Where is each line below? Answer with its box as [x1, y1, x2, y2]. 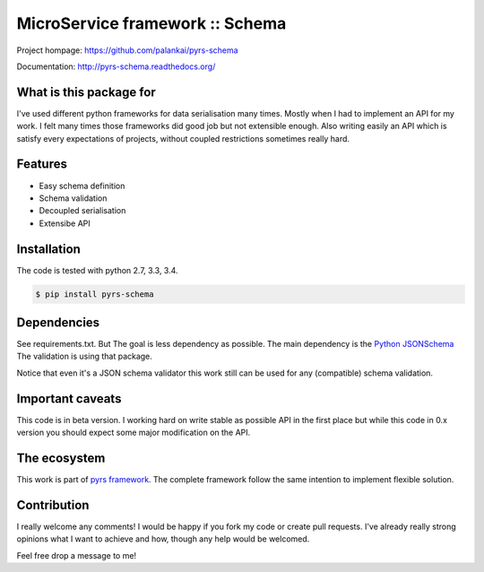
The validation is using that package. [16, 351, 152, 362]
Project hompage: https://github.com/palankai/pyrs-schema [16, 45, 238, 56]
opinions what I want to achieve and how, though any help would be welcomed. [16, 533, 310, 544]
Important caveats [16, 391, 122, 406]
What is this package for [16, 84, 156, 100]
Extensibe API [39, 218, 91, 229]
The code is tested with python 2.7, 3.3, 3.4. [16, 264, 178, 275]
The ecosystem [16, 450, 106, 465]
